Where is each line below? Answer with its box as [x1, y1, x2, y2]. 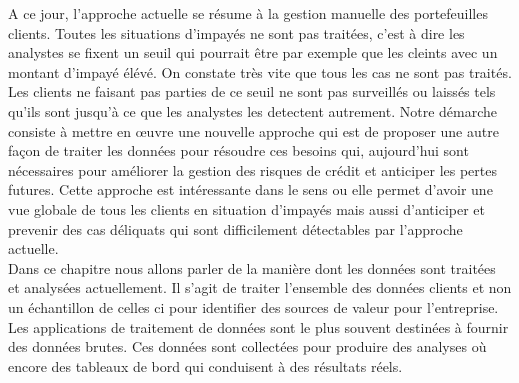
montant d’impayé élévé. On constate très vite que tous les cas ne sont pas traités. [8, 61, 512, 82]
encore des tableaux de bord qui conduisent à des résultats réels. [8, 355, 403, 376]
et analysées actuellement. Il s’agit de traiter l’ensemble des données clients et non [8, 277, 512, 298]
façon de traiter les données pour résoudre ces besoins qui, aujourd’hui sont [8, 140, 469, 161]
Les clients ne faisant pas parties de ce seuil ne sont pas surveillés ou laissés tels [8, 81, 496, 102]
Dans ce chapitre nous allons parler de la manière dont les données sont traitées [8, 257, 496, 278]
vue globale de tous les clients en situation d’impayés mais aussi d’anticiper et [8, 198, 486, 219]
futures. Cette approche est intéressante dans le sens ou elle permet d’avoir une [8, 179, 493, 200]
